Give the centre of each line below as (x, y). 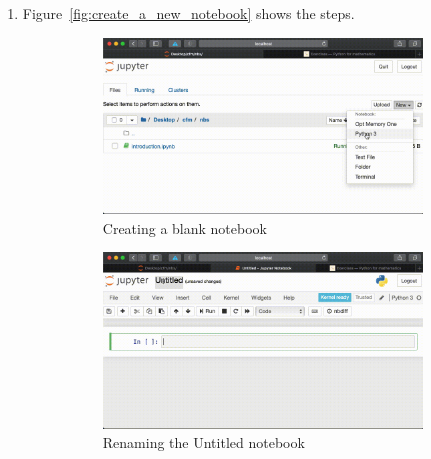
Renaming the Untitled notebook (203, 442)
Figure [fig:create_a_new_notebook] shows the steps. (188, 13)
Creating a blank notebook (184, 227)
